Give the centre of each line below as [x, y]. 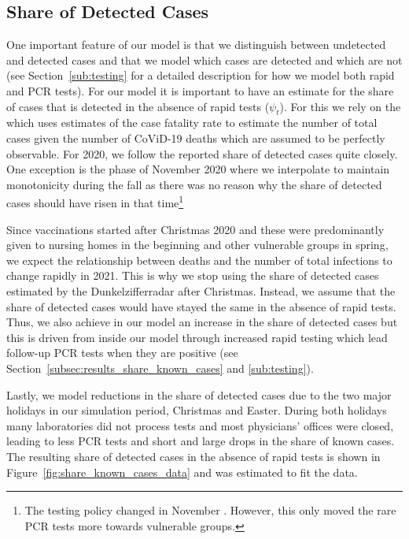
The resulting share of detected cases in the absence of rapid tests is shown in [193, 456]
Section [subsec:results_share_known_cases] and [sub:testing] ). [160, 368]
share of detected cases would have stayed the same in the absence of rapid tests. [201, 306]
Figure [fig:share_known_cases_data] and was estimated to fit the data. [182, 472]
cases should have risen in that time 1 [95, 201]
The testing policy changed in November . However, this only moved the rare [210, 510]
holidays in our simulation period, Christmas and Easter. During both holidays [197, 410]
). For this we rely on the [340, 106]
